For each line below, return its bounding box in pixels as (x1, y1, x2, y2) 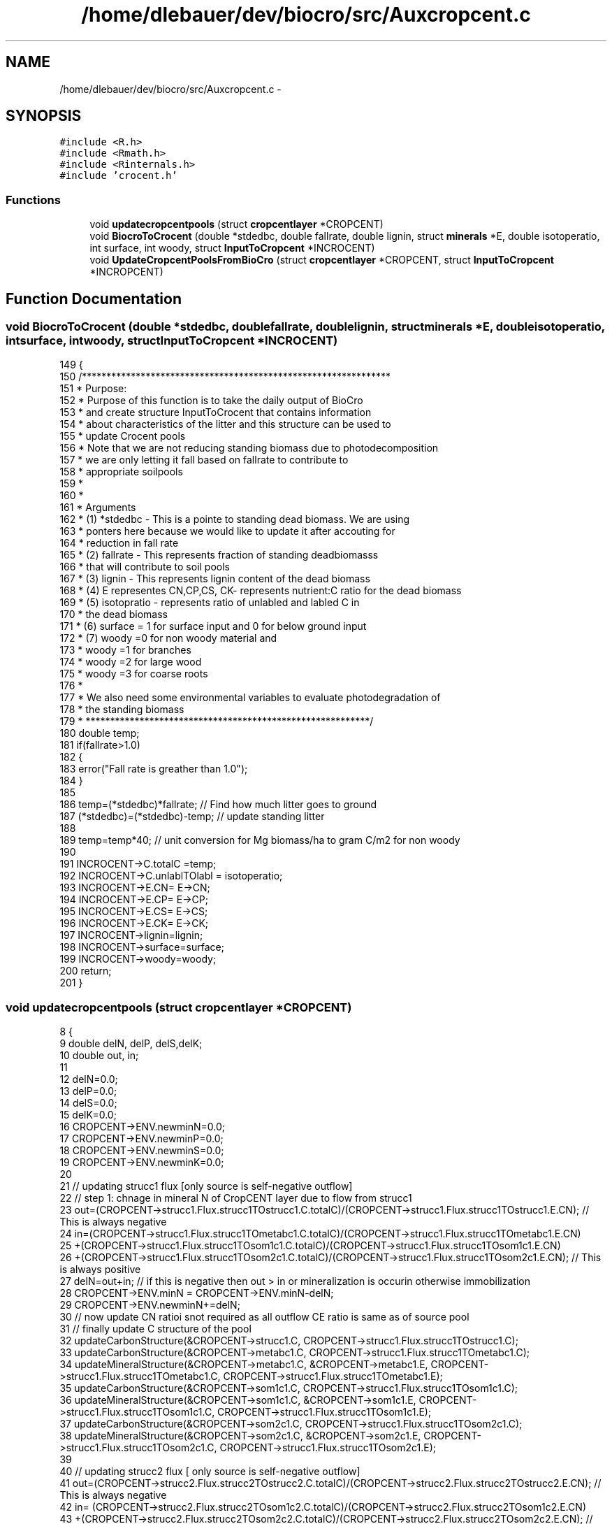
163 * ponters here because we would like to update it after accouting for (59, 525, 395, 538)
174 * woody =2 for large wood (59, 656, 202, 668)
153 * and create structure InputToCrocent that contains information (59, 406, 372, 419)
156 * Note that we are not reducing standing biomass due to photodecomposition (59, 442, 439, 454)
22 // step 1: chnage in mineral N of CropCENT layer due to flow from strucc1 (59, 1192, 412, 1205)
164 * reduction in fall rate (59, 537, 179, 549)
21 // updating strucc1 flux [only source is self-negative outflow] (59, 1180, 353, 1193)
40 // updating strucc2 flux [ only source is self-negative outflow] (59, 1465, 360, 1478)
